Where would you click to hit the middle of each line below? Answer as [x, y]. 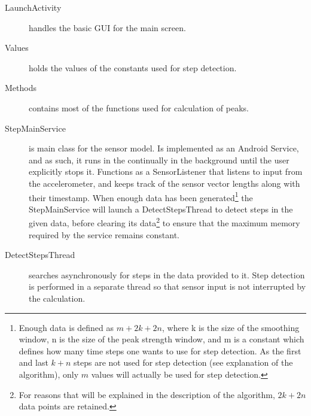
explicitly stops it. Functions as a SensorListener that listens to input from [166, 171]
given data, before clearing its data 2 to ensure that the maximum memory [164, 222]
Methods [21, 88]
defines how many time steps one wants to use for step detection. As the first [160, 350]
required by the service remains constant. [104, 234]
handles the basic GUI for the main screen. [107, 27]
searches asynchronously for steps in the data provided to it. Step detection [167, 274]
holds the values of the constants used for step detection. [133, 67]
